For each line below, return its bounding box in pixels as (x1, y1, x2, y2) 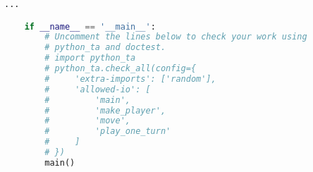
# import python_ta (44, 53, 136, 63)
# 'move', (44, 116, 130, 126)
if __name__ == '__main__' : (24, 21, 156, 32)
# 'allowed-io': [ (44, 84, 151, 94)
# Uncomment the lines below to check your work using (44, 32, 307, 42)
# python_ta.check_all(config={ (44, 63, 197, 74)
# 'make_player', (44, 105, 166, 116)
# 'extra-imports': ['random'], (44, 73, 216, 84)
